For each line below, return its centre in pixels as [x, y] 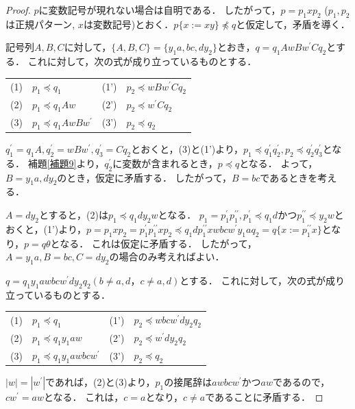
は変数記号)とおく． [128, 24]
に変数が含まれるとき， [165, 163]
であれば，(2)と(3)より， [100, 382]
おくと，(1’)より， [46, 228]
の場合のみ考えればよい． [167, 257]
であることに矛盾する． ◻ [264, 397]
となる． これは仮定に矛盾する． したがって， [154, 243]
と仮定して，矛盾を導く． [293, 24]
